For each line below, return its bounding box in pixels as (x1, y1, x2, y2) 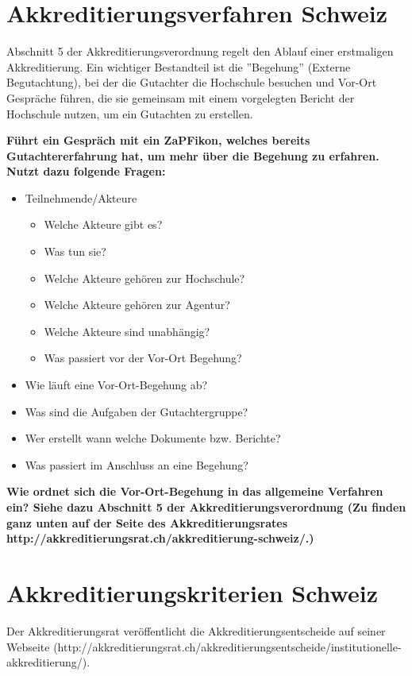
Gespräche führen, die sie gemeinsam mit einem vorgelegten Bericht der (6, 89, 355, 106)
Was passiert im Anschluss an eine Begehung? (25, 456, 248, 473)
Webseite (6, 638, 50, 655)
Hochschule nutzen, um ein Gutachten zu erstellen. (6, 105, 253, 122)
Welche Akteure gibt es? (44, 216, 163, 233)
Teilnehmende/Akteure (25, 189, 137, 206)
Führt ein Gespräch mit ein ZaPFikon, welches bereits (6, 132, 310, 149)
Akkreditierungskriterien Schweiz (6, 576, 378, 608)
